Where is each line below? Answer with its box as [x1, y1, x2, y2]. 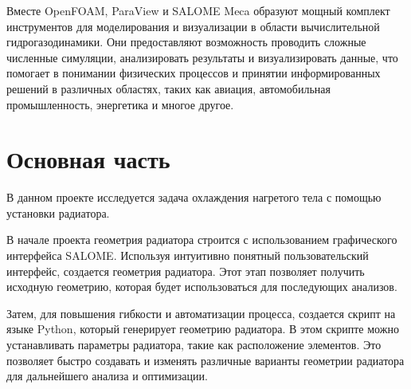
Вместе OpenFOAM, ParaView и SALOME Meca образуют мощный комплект [6, 2, 390, 18]
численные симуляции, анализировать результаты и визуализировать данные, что [6, 49, 398, 65]
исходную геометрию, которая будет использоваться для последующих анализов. [6, 278, 397, 295]
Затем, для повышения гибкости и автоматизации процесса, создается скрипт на [6, 305, 396, 321]
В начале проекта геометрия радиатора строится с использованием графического [6, 231, 397, 248]
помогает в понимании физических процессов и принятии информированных [6, 65, 381, 81]
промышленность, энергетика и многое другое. [6, 96, 234, 112]
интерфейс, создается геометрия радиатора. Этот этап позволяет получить [6, 262, 365, 279]
